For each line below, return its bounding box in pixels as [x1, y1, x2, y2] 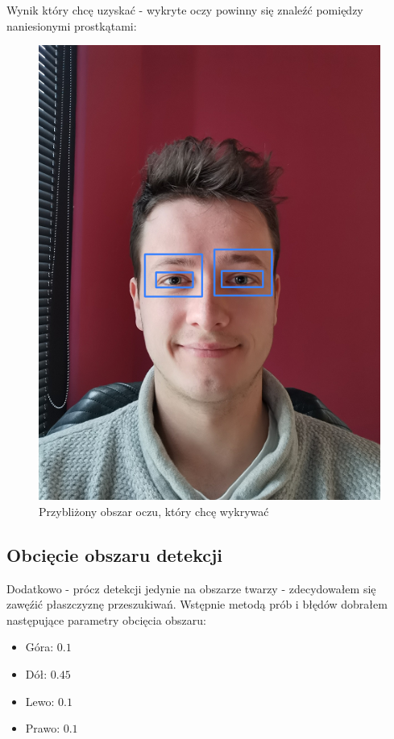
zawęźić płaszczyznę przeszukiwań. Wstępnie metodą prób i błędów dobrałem [6, 596, 388, 613]
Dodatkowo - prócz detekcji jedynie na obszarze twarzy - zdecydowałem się [6, 580, 376, 597]
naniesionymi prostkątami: [6, 17, 137, 34]
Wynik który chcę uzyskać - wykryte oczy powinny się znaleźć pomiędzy [6, 2, 363, 18]
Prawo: [25, 720, 60, 737]
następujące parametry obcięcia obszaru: [6, 611, 206, 628]
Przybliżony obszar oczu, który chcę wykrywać [39, 502, 269, 519]
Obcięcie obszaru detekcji [6, 542, 223, 567]
